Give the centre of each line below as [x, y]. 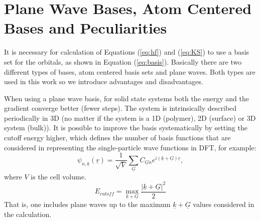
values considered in [224, 204]
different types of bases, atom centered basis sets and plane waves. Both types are [130, 71]
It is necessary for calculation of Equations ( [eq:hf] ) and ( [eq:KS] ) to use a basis [127, 52]
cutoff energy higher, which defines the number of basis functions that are [117, 138]
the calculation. [28, 214]
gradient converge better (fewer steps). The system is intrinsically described [120, 108]
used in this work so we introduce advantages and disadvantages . [104, 81]
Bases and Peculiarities [86, 28]
